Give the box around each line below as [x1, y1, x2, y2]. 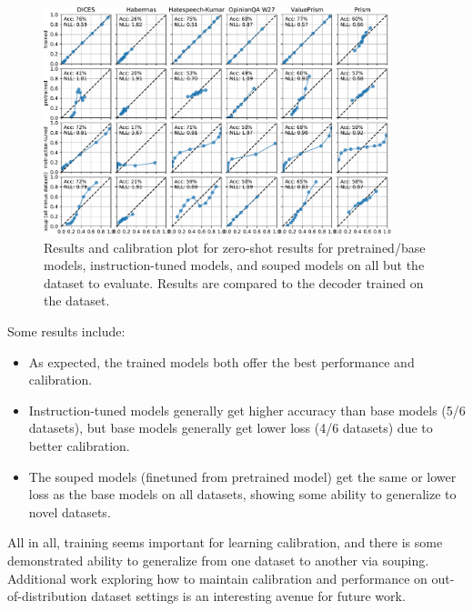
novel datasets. [28, 502, 111, 521]
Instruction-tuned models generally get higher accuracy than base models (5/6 [28, 400, 466, 419]
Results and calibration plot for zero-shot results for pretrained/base [44, 237, 426, 256]
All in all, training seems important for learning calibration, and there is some [7, 533, 443, 552]
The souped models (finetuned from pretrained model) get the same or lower [28, 466, 457, 486]
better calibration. [28, 436, 130, 455]
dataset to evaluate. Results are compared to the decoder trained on [44, 273, 424, 292]
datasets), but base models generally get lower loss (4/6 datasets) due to [28, 418, 433, 437]
